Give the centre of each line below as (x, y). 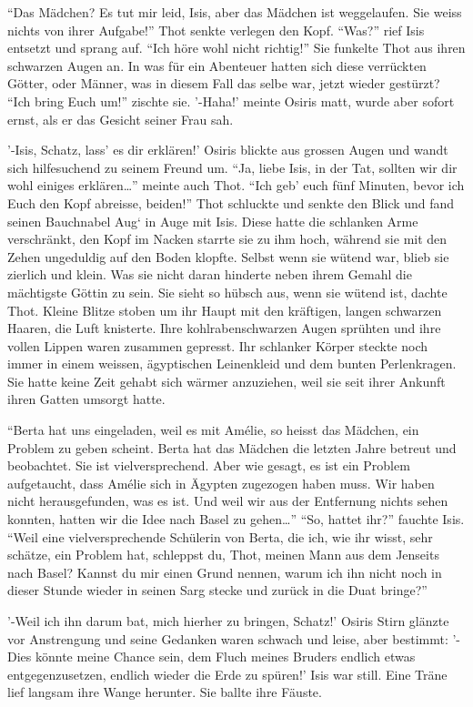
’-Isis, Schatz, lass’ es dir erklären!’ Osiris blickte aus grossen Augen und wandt (228, 150)
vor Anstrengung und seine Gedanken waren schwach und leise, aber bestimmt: (228, 638)
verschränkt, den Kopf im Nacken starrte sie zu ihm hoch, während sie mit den (227, 239)
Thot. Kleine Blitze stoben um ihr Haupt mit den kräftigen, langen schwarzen (225, 310)
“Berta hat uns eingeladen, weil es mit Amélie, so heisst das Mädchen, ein (213, 430)
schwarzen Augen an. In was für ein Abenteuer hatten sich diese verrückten (217, 65)
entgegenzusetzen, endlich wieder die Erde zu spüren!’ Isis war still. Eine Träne (227, 674)
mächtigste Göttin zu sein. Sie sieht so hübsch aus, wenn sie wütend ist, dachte (227, 292)
